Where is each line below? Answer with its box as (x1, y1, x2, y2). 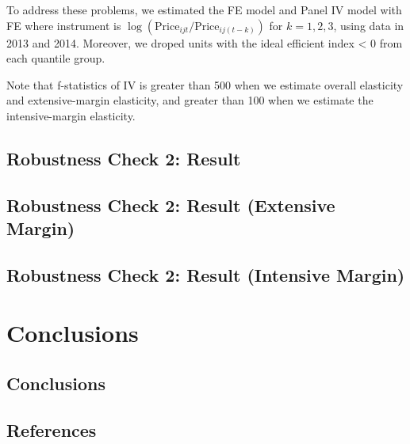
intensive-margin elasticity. (6, 107, 136, 123)
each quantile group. (6, 50, 105, 66)
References (6, 417, 97, 442)
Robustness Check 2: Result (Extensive (6, 192, 335, 217)
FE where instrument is (6, 17, 121, 33)
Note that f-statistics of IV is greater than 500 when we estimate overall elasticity (6, 76, 404, 93)
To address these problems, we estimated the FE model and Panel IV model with (6, 2, 402, 17)
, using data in (333, 17, 404, 33)
